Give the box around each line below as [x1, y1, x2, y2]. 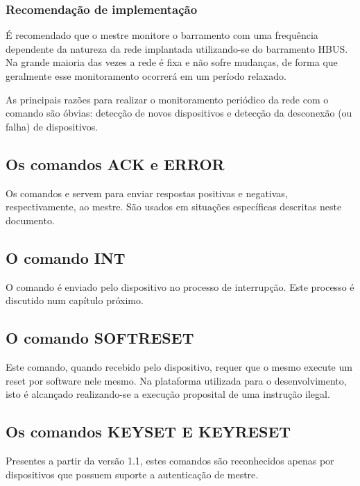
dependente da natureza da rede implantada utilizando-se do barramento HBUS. [6, 41, 348, 56]
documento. [6, 212, 55, 227]
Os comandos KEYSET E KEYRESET [6, 421, 291, 442]
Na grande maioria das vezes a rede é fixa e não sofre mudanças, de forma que [6, 55, 338, 69]
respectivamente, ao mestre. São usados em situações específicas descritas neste [6, 199, 342, 214]
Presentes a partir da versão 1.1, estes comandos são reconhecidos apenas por [6, 453, 334, 467]
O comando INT [6, 246, 126, 268]
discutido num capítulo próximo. [6, 293, 144, 308]
